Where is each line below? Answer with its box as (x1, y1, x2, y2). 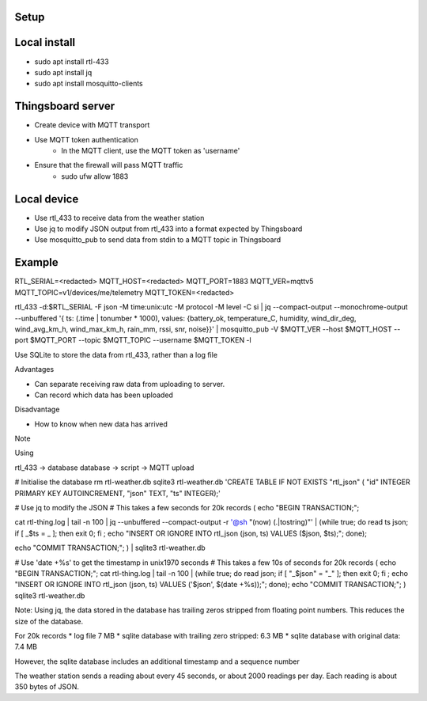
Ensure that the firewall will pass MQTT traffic (34, 161, 183, 170)
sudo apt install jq (34, 67, 93, 77)
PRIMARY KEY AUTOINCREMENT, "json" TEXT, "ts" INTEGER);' (14, 488, 221, 498)
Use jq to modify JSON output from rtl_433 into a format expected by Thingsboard (34, 224, 303, 233)
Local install (14, 36, 76, 49)
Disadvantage (14, 404, 60, 415)
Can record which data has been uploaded (34, 390, 174, 400)
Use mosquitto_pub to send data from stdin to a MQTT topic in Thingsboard (34, 235, 282, 244)
